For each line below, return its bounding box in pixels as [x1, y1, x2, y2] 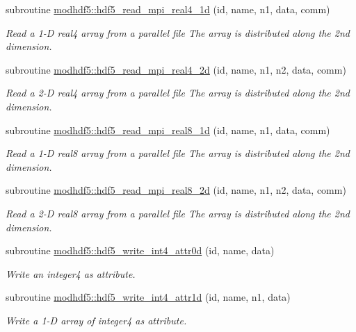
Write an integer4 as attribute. [6, 266, 136, 281]
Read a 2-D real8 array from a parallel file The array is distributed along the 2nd [6, 206, 350, 220]
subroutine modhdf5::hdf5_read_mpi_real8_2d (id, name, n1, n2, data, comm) [6, 183, 346, 197]
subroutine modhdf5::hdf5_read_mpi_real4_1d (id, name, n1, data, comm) [6, 2, 330, 16]
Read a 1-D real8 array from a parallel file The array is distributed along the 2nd [6, 146, 350, 160]
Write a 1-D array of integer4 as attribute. [6, 313, 187, 327]
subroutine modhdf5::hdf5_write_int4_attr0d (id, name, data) [6, 243, 275, 258]
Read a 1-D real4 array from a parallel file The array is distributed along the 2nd [6, 25, 350, 40]
